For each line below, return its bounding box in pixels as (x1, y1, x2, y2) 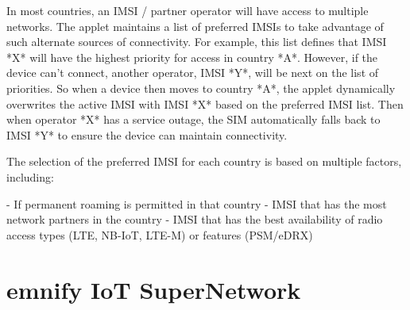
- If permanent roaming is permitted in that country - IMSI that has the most (6, 195, 387, 212)
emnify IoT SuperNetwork (6, 273, 301, 305)
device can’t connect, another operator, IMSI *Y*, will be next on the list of (6, 64, 379, 81)
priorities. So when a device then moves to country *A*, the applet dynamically (6, 79, 396, 96)
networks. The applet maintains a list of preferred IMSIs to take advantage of (6, 17, 384, 34)
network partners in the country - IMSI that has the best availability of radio (6, 211, 383, 228)
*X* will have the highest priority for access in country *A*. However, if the (6, 48, 378, 65)
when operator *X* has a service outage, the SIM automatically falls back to (6, 111, 381, 128)
